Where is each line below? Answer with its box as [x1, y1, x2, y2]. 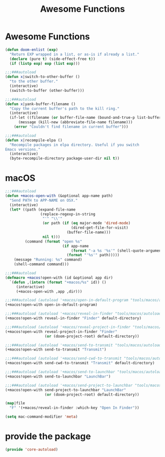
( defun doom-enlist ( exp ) [5, 47, 58, 52]
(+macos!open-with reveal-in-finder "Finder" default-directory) [5, 316, 141, 321]
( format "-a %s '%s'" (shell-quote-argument [71, 248, 164, 253]
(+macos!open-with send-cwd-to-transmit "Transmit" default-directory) [5, 361, 155, 366]
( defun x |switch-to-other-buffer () [5, 75, 80, 80]
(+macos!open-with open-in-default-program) [5, 302, 98, 307]
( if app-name [62, 243, 89, 248]
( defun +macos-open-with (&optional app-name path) [5, 193, 113, 198]
